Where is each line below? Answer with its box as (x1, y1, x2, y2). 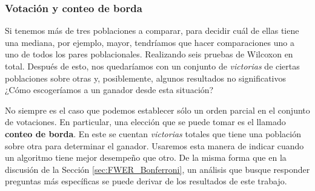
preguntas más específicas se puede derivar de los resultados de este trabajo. (5, 175, 287, 187)
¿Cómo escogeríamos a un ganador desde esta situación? (5, 83, 214, 96)
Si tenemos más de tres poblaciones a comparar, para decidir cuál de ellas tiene (5, 24, 299, 37)
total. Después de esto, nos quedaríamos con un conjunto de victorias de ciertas (5, 60, 300, 72)
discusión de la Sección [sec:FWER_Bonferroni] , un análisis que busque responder (5, 163, 310, 175)
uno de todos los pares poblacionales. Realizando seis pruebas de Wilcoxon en (5, 48, 293, 60)
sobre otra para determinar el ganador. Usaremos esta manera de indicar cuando (5, 139, 304, 152)
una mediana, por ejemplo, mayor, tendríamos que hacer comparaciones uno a (5, 36, 294, 48)
